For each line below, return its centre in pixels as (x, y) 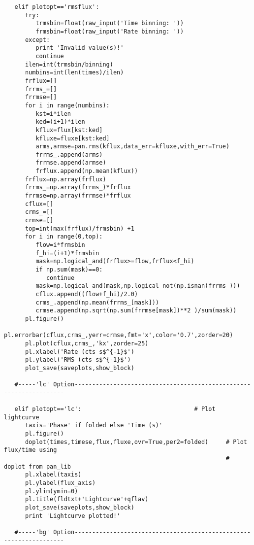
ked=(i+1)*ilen (60, 122)
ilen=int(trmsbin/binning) (69, 64)
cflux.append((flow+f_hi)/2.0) (87, 294)
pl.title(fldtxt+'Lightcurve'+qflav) (87, 499)
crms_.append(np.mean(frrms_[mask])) (97, 302)
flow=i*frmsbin (60, 245)
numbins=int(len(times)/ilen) (74, 73)
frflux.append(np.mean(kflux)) (87, 171)
